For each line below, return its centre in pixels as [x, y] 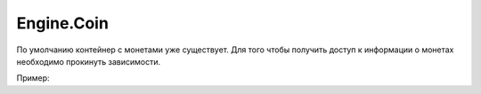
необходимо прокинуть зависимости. [88, 61]
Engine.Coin [62, 23]
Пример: [33, 78]
